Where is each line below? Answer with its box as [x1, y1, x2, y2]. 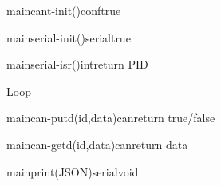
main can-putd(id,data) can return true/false [6, 109, 215, 126]
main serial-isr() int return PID [6, 56, 148, 73]
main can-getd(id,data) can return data [6, 136, 188, 152]
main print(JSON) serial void [6, 163, 139, 180]
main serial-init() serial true [6, 29, 131, 46]
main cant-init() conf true [6, 2, 121, 18]
